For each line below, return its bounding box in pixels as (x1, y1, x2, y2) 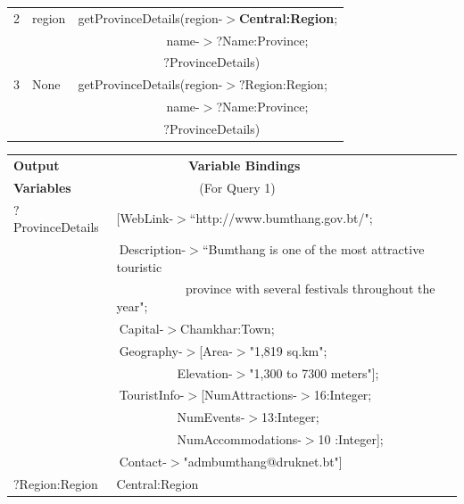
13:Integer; (261, 408, 319, 426)
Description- (119, 239, 186, 258)
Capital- (119, 318, 164, 337)
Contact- (119, 451, 167, 470)
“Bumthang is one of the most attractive (202, 239, 425, 258)
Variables (13, 178, 71, 196)
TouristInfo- (119, 385, 185, 404)
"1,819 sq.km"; (249, 341, 327, 359)
